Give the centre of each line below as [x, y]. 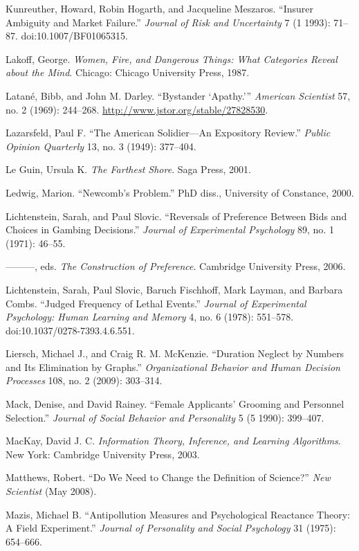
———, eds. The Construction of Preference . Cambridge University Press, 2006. [176, 266]
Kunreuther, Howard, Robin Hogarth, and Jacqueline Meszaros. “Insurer [160, 8]
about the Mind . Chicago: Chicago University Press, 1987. [128, 72]
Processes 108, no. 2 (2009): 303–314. [84, 380]
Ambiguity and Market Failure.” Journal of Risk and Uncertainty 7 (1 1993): [168, 22]
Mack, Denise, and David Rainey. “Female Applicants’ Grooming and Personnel [175, 404]
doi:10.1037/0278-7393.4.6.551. [70, 330]
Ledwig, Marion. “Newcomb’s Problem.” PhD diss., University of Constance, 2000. [180, 192]
